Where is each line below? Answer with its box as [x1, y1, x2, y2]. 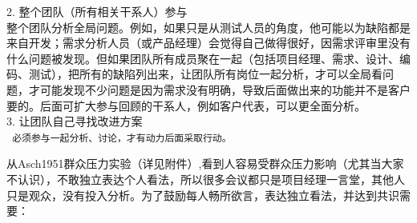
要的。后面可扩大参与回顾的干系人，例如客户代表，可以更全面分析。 [6, 97, 366, 113]
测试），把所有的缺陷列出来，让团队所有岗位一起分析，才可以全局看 [28, 66, 383, 82]
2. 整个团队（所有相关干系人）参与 [6, 3, 188, 19]
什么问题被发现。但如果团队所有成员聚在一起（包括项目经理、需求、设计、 [6, 50, 399, 66]
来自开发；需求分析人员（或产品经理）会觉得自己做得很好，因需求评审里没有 [6, 34, 411, 51]
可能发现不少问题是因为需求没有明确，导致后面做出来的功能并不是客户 [39, 81, 411, 98]
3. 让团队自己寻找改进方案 [6, 113, 143, 129]
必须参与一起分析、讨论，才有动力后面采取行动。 [12, 132, 232, 144]
